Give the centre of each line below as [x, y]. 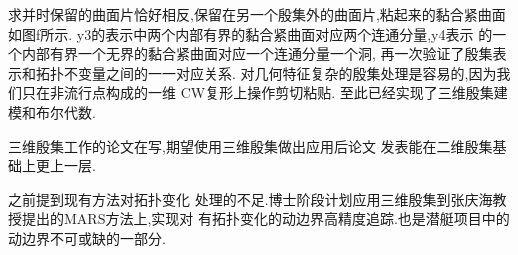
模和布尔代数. [52, 111]
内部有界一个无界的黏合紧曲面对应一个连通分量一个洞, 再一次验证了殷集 [257, 53]
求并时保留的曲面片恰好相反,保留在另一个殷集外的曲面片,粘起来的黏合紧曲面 [257, 14]
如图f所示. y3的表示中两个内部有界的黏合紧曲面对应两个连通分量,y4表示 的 [250, 33]
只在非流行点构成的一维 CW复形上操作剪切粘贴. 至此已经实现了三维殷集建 [264, 92]
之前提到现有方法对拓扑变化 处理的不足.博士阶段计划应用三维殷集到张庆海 [250, 198]
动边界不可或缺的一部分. [87, 237]
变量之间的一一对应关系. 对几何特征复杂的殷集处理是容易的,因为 [287, 72]
